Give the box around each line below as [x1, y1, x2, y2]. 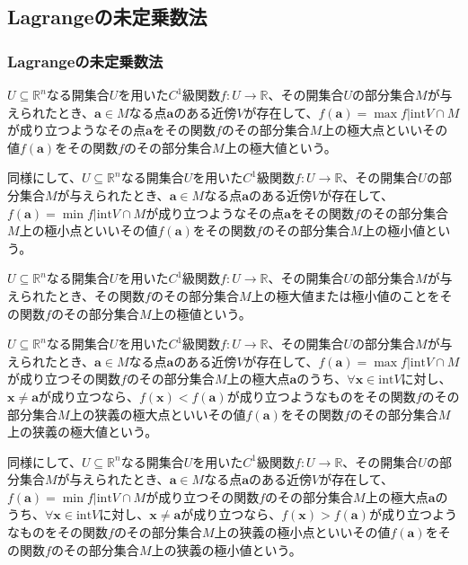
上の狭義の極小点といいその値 [214, 523, 391, 542]
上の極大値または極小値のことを [251, 286, 440, 305]
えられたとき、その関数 [7, 286, 146, 305]
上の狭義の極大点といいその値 [69, 404, 246, 423]
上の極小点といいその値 [19, 221, 158, 240]
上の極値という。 [151, 304, 252, 322]
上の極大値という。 [224, 137, 337, 156]
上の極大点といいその [322, 120, 448, 139]
